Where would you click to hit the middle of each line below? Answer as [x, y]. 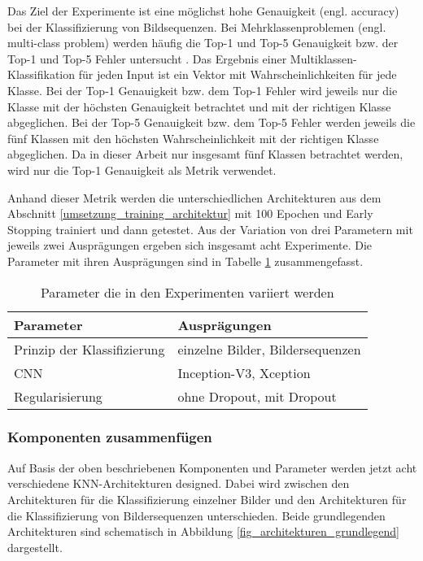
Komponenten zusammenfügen [110, 437]
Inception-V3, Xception [244, 372]
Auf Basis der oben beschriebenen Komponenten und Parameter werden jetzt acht [212, 467]
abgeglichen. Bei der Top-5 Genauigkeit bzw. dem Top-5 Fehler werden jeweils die [211, 122]
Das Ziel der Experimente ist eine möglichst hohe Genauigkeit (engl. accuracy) [203, 11]
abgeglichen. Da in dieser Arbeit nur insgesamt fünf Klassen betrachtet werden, [205, 154]
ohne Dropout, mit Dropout [257, 396]
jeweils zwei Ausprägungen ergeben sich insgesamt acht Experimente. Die [190, 245]
